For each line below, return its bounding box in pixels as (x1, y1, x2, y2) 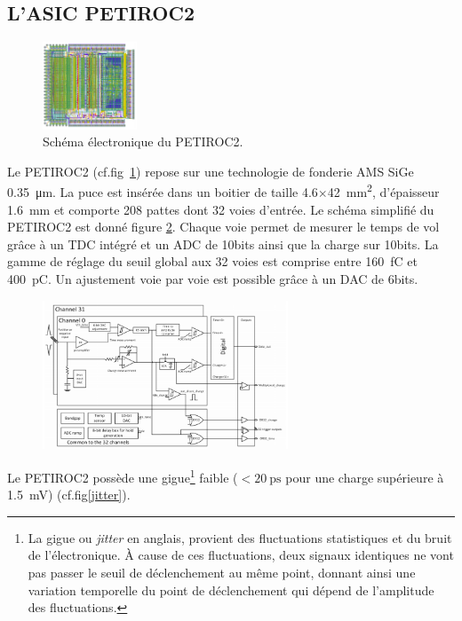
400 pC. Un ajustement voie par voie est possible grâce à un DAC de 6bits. (7, 269, 418, 287)
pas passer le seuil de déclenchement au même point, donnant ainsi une (28, 563, 416, 582)
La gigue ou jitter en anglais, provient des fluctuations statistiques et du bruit (28, 528, 452, 546)
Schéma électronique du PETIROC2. (43, 132, 243, 151)
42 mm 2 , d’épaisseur (327, 180, 440, 200)
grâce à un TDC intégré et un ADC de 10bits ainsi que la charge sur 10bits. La (7, 234, 439, 253)
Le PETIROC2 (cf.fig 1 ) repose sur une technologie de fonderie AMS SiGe (7, 161, 414, 180)
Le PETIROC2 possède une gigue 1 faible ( (7, 466, 238, 486)
